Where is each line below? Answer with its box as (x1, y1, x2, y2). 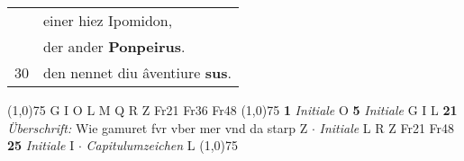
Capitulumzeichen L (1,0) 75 (86, 136, 239, 155)
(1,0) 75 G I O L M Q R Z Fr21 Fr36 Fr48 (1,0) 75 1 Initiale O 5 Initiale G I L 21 (7, 101, 458, 119)
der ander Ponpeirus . (43, 36, 186, 57)
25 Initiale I (7, 136, 75, 155)
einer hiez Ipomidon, (43, 10, 173, 31)
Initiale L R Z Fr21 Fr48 (319, 118, 455, 137)
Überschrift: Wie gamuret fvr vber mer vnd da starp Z (7, 118, 308, 137)
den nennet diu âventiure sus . (43, 62, 232, 83)
